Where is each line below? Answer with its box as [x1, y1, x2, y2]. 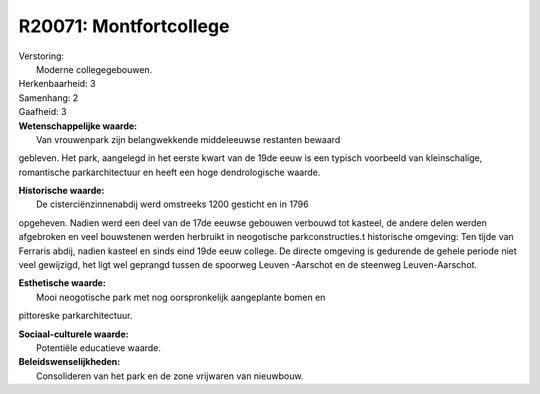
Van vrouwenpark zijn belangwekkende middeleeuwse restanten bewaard [36, 133, 341, 145]
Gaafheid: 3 [18, 106, 67, 118]
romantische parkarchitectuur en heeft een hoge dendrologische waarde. [18, 166, 321, 178]
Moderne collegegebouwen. [36, 63, 153, 75]
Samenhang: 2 [18, 91, 79, 104]
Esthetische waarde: [18, 277, 107, 289]
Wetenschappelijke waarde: [18, 120, 138, 132]
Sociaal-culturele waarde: [18, 328, 129, 340]
